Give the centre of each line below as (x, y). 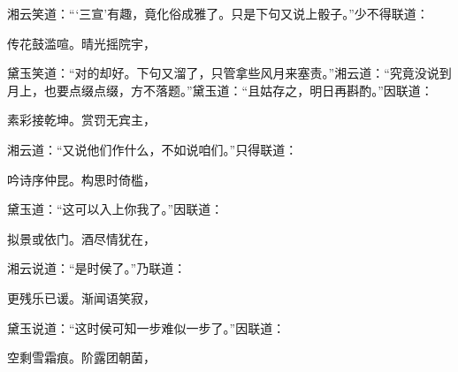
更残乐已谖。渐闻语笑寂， (81, 297)
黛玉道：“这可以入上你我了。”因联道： (115, 209)
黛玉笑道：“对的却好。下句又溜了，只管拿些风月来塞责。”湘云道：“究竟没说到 (229, 73)
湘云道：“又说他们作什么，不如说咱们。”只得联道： (153, 149)
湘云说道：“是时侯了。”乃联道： (97, 268)
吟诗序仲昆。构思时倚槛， (81, 179)
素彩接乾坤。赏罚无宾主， (81, 120)
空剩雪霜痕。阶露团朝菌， (81, 357)
